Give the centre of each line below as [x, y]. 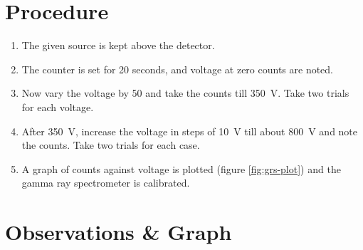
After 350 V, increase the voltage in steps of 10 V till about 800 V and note [190, 131]
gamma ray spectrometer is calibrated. [106, 183]
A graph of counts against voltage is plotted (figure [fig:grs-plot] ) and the [181, 168]
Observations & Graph [119, 232]
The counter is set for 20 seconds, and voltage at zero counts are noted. [178, 69]
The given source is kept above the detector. [118, 45]
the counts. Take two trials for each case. [111, 145]
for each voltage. [58, 106]
